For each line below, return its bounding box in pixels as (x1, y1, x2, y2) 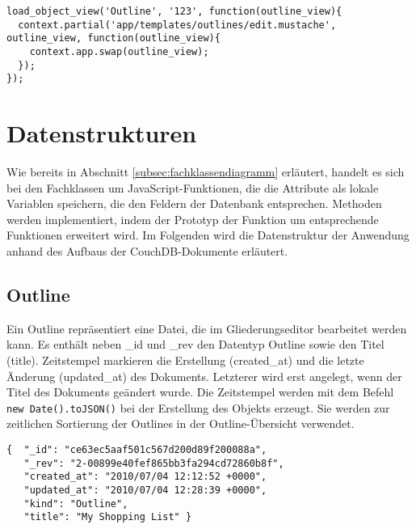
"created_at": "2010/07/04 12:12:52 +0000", (23, 471, 267, 483)
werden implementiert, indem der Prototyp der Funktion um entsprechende (6, 210, 379, 227)
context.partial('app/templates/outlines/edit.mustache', (18, 19, 337, 31)
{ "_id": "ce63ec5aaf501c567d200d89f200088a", (6, 444, 267, 456)
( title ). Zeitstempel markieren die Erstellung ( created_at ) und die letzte (6, 352, 364, 369)
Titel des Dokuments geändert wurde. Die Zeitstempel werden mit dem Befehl (6, 383, 394, 400)
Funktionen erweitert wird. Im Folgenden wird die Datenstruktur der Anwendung (6, 226, 410, 243)
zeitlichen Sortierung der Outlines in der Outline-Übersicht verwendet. (6, 415, 355, 432)
